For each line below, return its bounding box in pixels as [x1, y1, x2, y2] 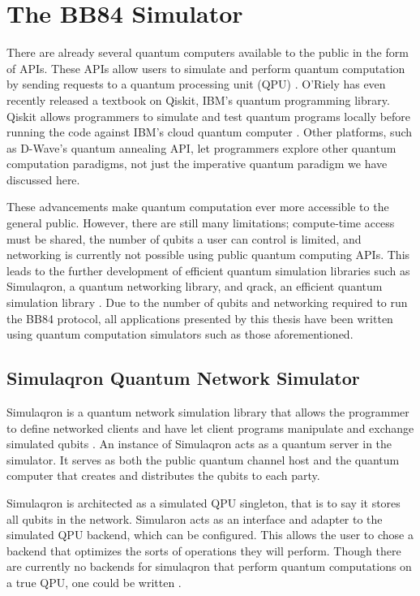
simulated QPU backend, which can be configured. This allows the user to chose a [6, 526, 414, 543]
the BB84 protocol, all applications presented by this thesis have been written [6, 309, 393, 326]
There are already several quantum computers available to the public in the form [6, 44, 409, 61]
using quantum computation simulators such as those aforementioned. [6, 326, 354, 343]
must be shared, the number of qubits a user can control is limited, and [6, 230, 362, 247]
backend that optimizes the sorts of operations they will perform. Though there [6, 542, 401, 559]
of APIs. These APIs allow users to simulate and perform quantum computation [6, 59, 405, 76]
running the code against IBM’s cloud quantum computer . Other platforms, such [6, 123, 413, 140]
